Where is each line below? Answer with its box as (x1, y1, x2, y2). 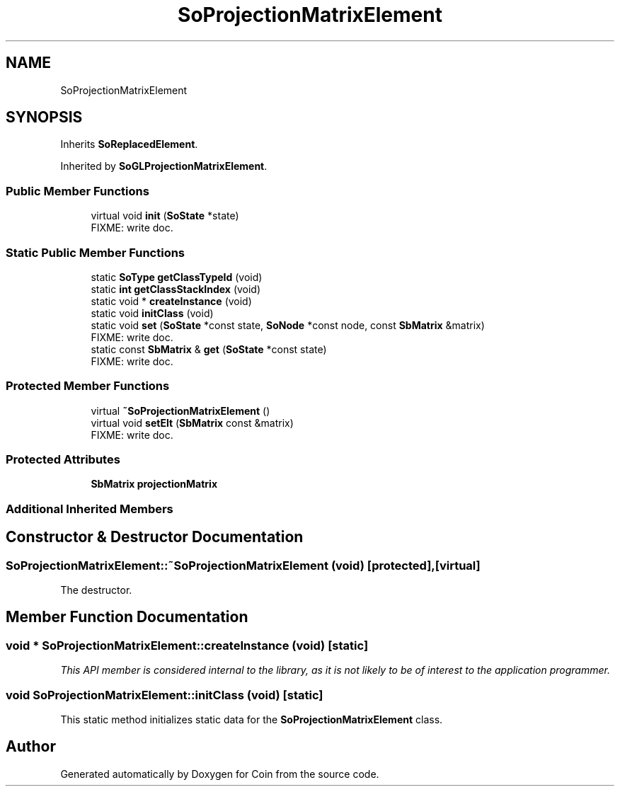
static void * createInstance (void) (91, 294, 252, 307)
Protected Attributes (6, 452, 120, 467)
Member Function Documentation (6, 608, 248, 626)
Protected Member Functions (6, 379, 170, 394)
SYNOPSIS (6, 108, 83, 127)
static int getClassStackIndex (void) (91, 282, 261, 295)
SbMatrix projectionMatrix (91, 478, 218, 490)
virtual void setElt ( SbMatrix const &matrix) (91, 416, 294, 429)
